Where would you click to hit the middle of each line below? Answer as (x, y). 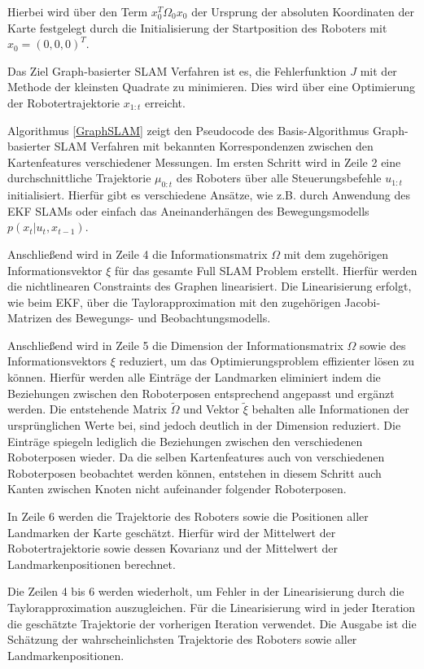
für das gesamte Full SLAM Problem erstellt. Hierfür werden (266, 270)
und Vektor (211, 409)
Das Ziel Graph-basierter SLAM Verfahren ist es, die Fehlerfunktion (177, 70)
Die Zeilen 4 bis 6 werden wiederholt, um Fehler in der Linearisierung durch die (206, 591)
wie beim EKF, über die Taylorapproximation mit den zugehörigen (174, 302)
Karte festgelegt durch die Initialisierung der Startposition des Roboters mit (197, 27)
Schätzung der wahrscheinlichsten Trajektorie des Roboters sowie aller (182, 639)
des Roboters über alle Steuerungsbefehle (279, 178)
